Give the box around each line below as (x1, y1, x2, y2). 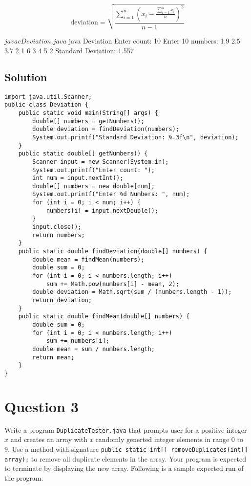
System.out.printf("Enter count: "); (32, 166, 155, 174)
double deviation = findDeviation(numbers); (32, 126, 179, 133)
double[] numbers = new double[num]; (32, 182, 155, 190)
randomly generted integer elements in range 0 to (96, 434, 243, 444)
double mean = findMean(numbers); (32, 256, 145, 263)
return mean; (32, 353, 75, 361)
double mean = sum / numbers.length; (32, 345, 155, 353)
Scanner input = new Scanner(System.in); (32, 158, 169, 165)
